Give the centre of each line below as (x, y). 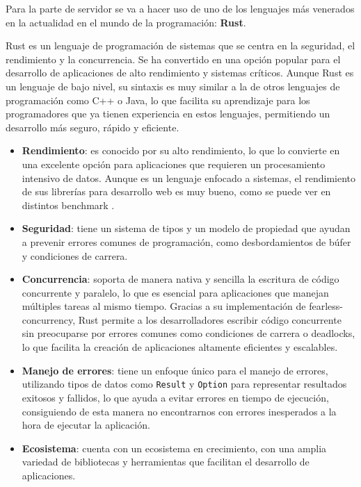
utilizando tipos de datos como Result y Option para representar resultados (184, 384)
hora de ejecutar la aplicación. (86, 425)
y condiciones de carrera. (75, 255)
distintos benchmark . (68, 205)
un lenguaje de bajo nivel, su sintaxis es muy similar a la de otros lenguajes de (173, 86)
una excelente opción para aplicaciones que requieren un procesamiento (174, 164)
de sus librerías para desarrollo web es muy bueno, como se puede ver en (176, 191)
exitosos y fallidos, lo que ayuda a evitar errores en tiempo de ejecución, (175, 397)
